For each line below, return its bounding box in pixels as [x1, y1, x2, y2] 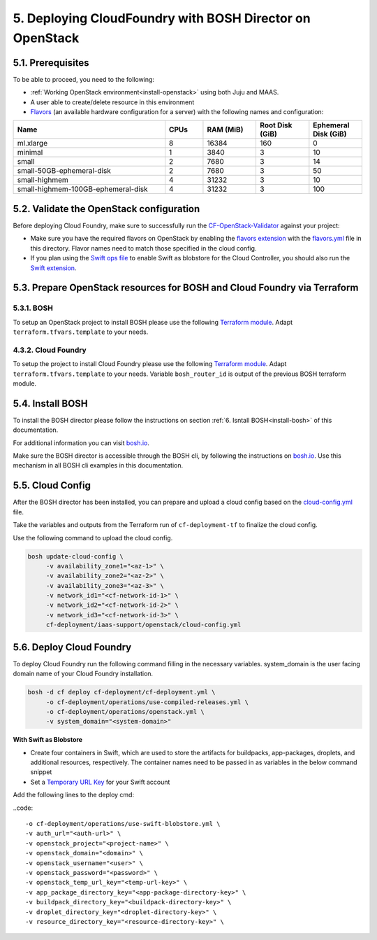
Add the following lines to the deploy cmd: [13, 791, 135, 799]
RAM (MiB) [207, 125, 244, 134]
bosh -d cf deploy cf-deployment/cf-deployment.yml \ [27, 688, 216, 696]
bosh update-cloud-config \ [27, 552, 124, 560]
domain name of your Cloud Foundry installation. [13, 669, 154, 678]
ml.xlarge [17, 139, 48, 148]
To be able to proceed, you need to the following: [13, 75, 155, 83]
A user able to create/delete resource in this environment [30, 98, 195, 106]
